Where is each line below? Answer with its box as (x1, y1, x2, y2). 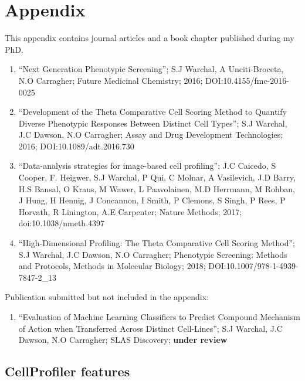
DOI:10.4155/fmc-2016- (205, 74, 289, 86)
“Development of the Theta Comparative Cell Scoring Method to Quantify (18, 106, 287, 118)
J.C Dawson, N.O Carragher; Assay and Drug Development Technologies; (18, 128, 283, 141)
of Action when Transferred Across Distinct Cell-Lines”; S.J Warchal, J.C (18, 322, 283, 334)
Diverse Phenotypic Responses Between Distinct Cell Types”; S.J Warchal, (18, 117, 287, 129)
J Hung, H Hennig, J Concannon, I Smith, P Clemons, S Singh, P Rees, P (18, 194, 286, 206)
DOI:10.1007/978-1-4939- (208, 260, 299, 272)
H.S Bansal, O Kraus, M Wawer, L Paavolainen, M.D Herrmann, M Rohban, (18, 182, 295, 195)
